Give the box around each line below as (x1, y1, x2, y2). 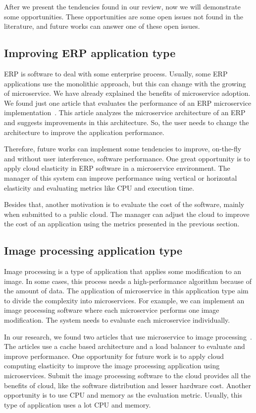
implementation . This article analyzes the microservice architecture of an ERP (4, 107, 246, 118)
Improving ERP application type (4, 45, 176, 61)
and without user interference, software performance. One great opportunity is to (4, 153, 250, 163)
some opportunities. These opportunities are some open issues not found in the (4, 11, 243, 21)
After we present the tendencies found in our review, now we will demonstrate (4, 1, 241, 11)
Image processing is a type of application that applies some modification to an (4, 266, 242, 276)
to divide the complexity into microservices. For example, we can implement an (4, 295, 245, 305)
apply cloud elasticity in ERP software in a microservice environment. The (4, 163, 230, 173)
